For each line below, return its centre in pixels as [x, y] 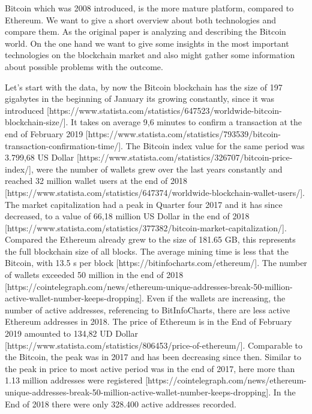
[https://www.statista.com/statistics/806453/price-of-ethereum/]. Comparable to [154, 345]
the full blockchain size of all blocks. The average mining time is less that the [147, 251]
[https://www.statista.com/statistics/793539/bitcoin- [183, 133]
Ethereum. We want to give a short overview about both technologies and [140, 19]
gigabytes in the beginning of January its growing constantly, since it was [140, 99]
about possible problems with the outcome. [84, 66]
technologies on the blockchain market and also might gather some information [150, 55]
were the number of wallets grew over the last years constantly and [159, 169]
